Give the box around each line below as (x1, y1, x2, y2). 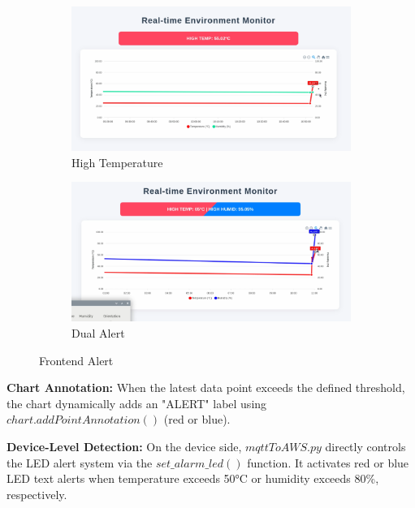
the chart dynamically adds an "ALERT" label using (6, 394, 267, 411)
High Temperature (71, 153, 163, 170)
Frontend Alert (39, 351, 114, 368)
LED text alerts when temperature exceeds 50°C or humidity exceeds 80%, (6, 470, 379, 487)
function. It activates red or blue (247, 454, 409, 471)
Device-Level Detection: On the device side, (6, 437, 242, 454)
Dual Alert (71, 324, 125, 341)
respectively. (6, 485, 67, 502)
